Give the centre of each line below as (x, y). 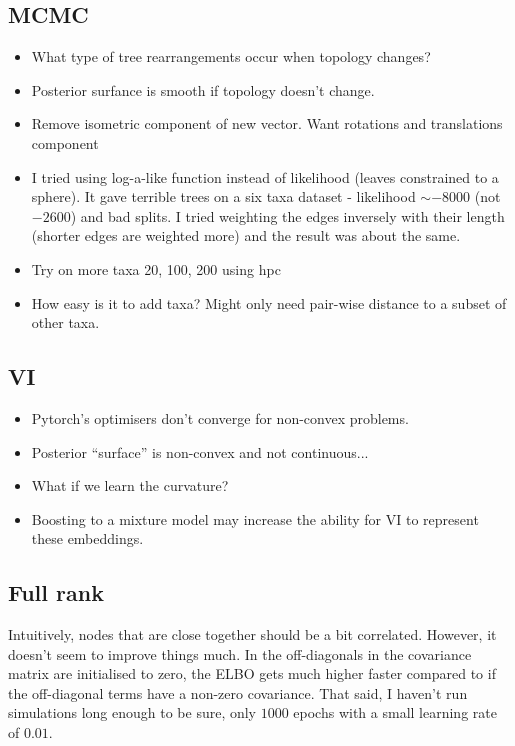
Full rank (56, 592)
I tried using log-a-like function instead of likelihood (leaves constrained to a (265, 176)
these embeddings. (87, 538)
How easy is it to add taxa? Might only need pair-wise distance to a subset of (269, 302)
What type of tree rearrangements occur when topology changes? (231, 56)
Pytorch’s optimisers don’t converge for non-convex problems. (220, 417)
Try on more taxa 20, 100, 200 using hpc (156, 268)
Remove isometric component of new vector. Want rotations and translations (267, 123)
